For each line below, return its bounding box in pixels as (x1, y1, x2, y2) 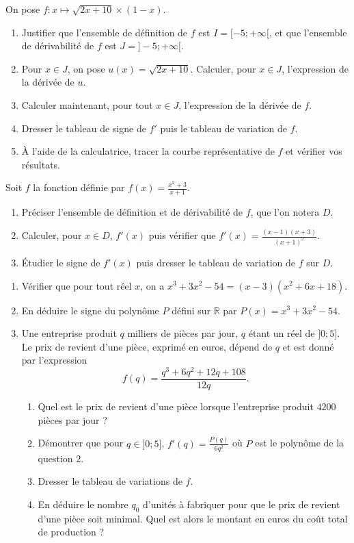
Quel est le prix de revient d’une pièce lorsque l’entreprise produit (38, 399, 314, 414)
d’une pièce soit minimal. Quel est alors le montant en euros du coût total (38, 511, 348, 525)
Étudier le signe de (21, 255, 100, 269)
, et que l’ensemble (269, 25, 347, 39)
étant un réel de (248, 326, 315, 340)
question (38, 451, 73, 465)
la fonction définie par (33, 180, 125, 194)
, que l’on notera (250, 205, 320, 219)
